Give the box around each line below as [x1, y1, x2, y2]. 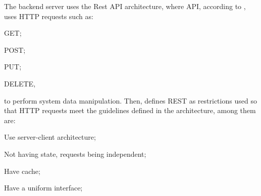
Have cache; [4, 165, 40, 176]
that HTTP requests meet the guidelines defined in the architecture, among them [4, 105, 256, 116]
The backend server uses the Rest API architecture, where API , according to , [4, 1, 246, 11]
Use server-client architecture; [4, 132, 96, 142]
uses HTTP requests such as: [4, 11, 93, 21]
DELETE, [4, 78, 36, 88]
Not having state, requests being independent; [4, 148, 146, 159]
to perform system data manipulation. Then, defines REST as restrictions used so [4, 95, 257, 106]
